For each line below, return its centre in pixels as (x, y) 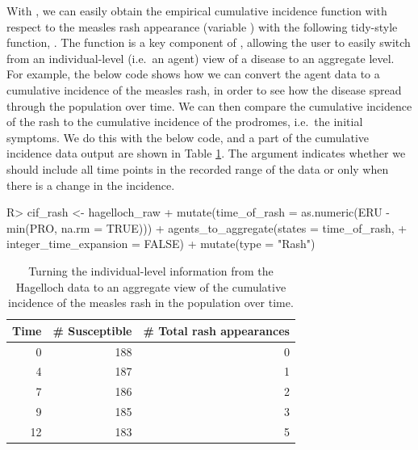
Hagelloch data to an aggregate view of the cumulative (151, 286)
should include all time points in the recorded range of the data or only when (198, 168)
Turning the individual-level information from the (151, 270)
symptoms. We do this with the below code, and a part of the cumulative (188, 137)
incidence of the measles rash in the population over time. (151, 303)
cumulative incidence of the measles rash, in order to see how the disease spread (204, 89)
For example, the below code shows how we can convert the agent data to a (193, 74)
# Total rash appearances (216, 330)
